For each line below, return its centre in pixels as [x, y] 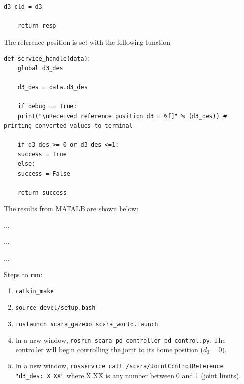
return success [42, 192]
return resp [37, 26]
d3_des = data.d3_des [52, 88]
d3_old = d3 [23, 7]
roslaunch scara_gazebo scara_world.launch [87, 324]
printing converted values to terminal [68, 126]
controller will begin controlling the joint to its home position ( [109, 349]
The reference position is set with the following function [87, 42]
